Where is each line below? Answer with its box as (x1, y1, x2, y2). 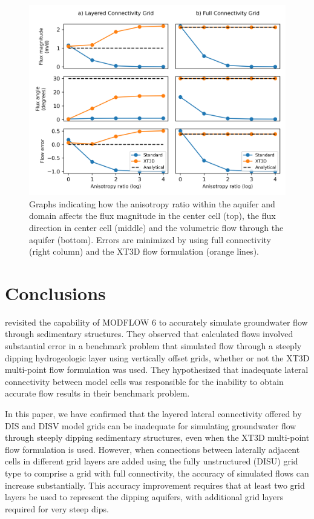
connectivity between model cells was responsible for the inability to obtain (5, 375, 284, 387)
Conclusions (5, 280, 106, 305)
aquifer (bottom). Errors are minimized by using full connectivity (29, 233, 271, 246)
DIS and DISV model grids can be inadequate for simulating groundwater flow (5, 419, 296, 432)
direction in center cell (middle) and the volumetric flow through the (29, 221, 284, 233)
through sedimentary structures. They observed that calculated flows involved (5, 327, 293, 340)
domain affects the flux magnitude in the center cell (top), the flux (29, 209, 276, 222)
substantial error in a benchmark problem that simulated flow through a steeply (5, 340, 302, 352)
